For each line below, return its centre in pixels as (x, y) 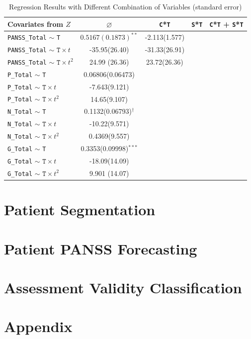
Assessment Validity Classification (123, 287)
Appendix (38, 326)
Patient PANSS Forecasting (101, 248)
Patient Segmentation (80, 210)
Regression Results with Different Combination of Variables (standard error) (125, 6)
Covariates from (35, 24)
